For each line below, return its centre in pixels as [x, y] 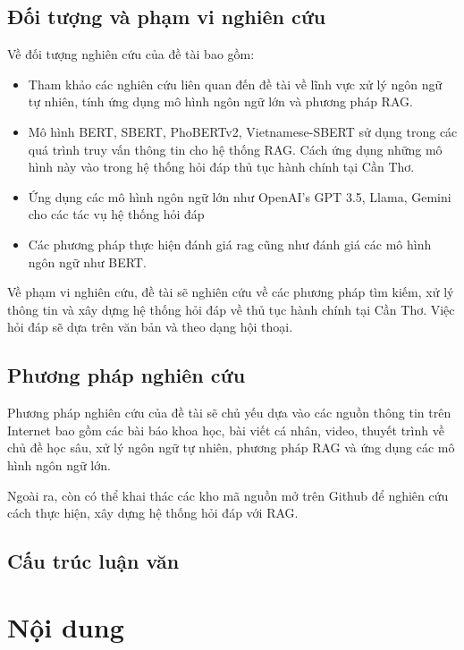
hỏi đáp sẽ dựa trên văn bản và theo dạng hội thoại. [150, 327]
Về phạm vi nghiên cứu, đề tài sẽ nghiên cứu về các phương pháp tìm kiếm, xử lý [231, 292]
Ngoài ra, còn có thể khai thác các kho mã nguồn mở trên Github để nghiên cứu [228, 495]
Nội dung [66, 626]
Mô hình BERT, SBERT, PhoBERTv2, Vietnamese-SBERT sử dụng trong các [243, 131]
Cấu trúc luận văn [93, 561]
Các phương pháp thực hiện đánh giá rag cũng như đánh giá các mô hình [230, 244]
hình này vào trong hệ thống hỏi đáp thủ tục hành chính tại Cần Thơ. [221, 167]
